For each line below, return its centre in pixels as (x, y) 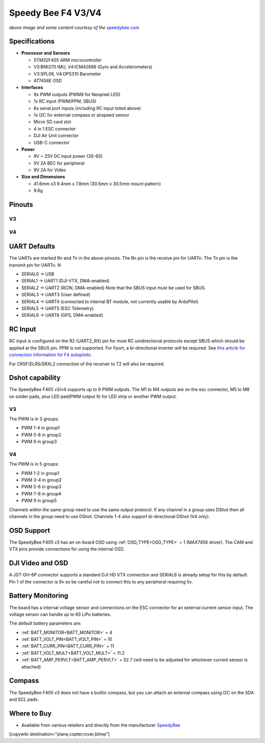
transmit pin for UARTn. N (35, 265)
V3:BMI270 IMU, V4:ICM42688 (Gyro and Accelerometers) (93, 67)
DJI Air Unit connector (56, 136)
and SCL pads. (24, 699)
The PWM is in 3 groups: (34, 419)
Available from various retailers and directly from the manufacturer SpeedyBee (101, 725)
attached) (31, 667)
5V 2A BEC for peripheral (59, 163)
